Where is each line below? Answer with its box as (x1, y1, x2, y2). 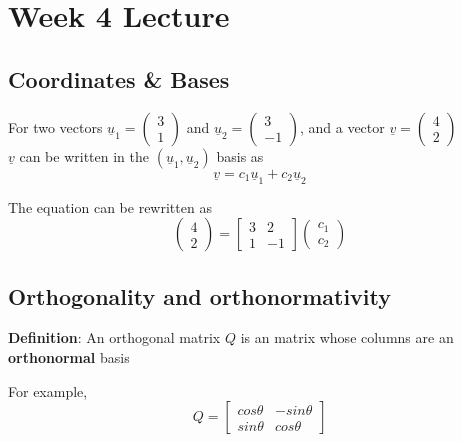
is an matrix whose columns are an (240, 327, 454, 348)
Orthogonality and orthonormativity (8, 280, 392, 311)
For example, (8, 380, 88, 401)
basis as (216, 145, 264, 166)
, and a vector (299, 116, 385, 137)
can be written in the (19, 145, 150, 166)
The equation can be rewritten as (8, 196, 212, 217)
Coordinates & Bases (8, 63, 230, 94)
